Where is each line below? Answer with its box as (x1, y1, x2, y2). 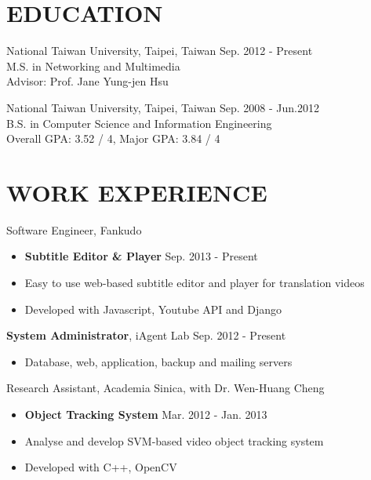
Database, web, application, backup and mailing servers (24, 353, 293, 369)
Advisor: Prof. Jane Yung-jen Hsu (6, 73, 169, 89)
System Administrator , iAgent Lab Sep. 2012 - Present (6, 327, 286, 344)
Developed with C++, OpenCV (24, 459, 177, 475)
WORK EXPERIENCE (6, 176, 267, 208)
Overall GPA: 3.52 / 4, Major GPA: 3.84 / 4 (6, 130, 220, 147)
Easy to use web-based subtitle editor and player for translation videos (24, 275, 365, 290)
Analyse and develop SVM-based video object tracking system (24, 432, 324, 449)
